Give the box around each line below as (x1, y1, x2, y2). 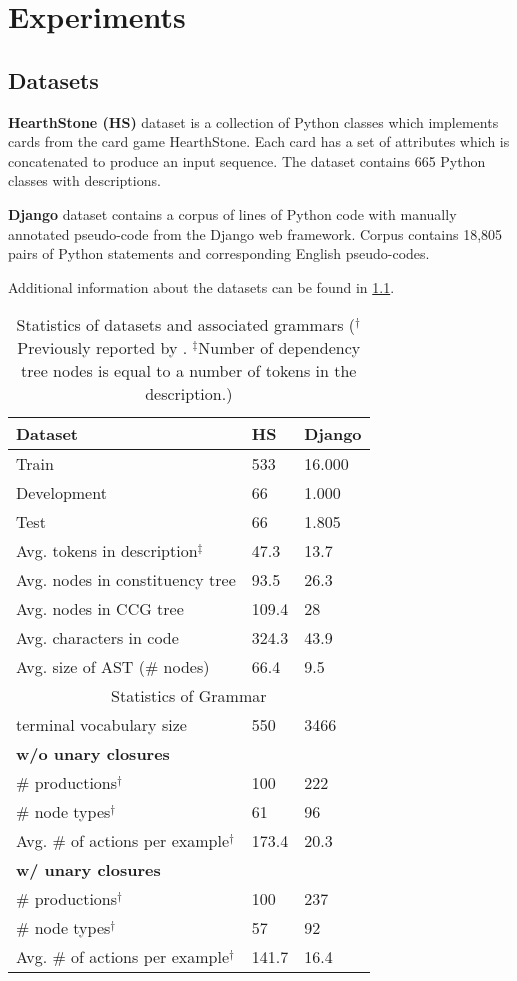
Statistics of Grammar (111, 684, 267, 708)
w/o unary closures (16, 742, 170, 766)
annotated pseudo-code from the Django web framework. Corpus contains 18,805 (8, 223, 503, 244)
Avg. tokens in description (16, 539, 198, 563)
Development (16, 481, 107, 505)
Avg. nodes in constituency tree (16, 568, 236, 592)
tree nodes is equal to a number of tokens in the (21, 359, 357, 383)
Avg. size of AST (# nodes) (16, 655, 210, 679)
